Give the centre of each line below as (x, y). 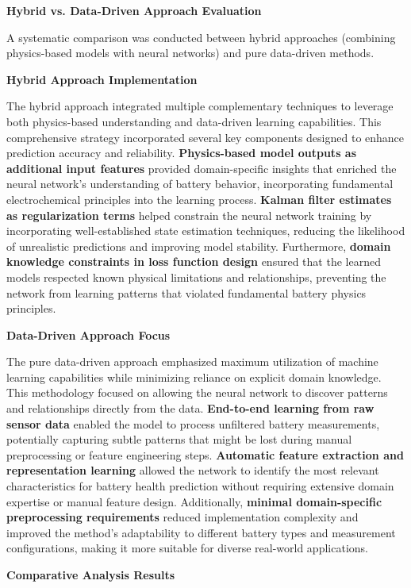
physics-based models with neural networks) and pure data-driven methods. (190, 53)
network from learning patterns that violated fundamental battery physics (186, 292)
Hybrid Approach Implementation (102, 79)
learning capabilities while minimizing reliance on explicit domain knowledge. (194, 377)
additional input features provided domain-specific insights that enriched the (202, 168)
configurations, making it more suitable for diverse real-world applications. (187, 548)
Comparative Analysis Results (91, 575)
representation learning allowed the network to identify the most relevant (193, 470)
